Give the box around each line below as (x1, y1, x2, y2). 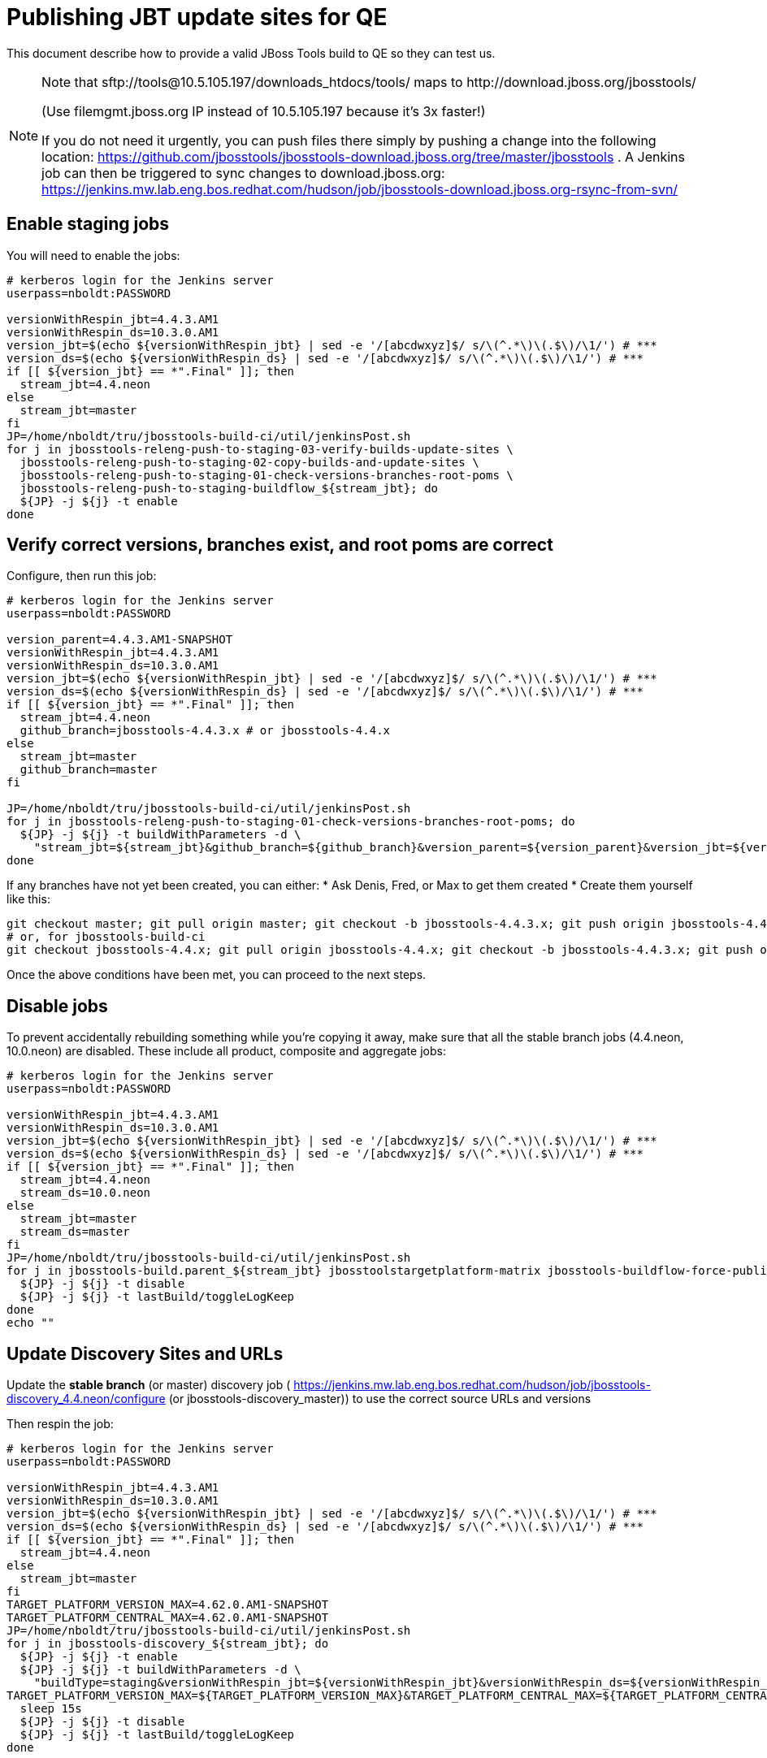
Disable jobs (6, 995, 108, 1016)
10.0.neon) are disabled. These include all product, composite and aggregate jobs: (6, 1044, 446, 1059)
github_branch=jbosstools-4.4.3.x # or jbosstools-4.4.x (19, 724, 391, 738)
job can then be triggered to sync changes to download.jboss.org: (41, 164, 445, 181)
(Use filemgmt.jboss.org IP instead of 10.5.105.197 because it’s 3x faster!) (41, 102, 486, 119)
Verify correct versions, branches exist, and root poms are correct (6, 535, 553, 556)
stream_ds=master (19, 1225, 130, 1239)
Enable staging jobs (6, 214, 170, 235)
